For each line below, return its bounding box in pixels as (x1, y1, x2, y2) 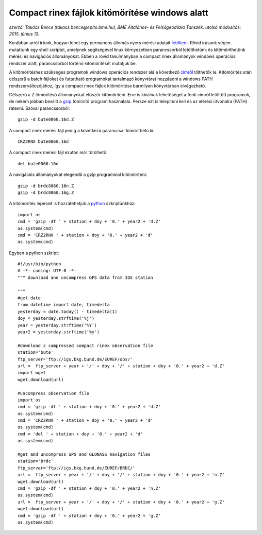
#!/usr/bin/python (17, 261, 62, 267)
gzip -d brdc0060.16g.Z (17, 190, 74, 195)
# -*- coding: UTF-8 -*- (17, 268, 77, 274)
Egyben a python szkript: (9, 250, 59, 256)
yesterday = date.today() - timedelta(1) (17, 309, 117, 314)
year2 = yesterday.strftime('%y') (17, 329, 99, 335)
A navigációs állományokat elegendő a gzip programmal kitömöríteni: (9, 172, 147, 177)
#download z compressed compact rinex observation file (17, 343, 153, 348)
